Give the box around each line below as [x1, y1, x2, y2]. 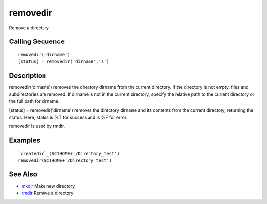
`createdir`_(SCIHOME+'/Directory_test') [18, 151, 120, 156]
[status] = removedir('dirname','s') [18, 59, 110, 64]
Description [9, 72, 46, 80]
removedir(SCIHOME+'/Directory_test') [18, 158, 112, 163]
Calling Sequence [9, 38, 65, 46]
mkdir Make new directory [21, 183, 75, 189]
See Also [9, 170, 37, 178]
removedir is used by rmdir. [9, 123, 65, 129]
